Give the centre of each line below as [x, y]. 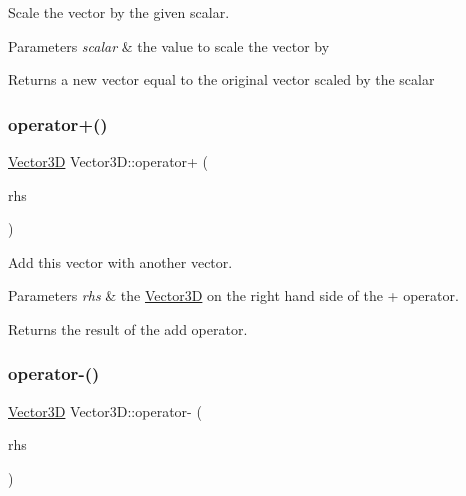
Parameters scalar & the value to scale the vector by [169, 45]
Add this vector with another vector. [120, 261]
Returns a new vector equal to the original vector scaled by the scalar [221, 79]
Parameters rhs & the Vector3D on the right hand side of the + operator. [233, 295]
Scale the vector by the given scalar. [119, 12]
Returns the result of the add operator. [128, 328]
